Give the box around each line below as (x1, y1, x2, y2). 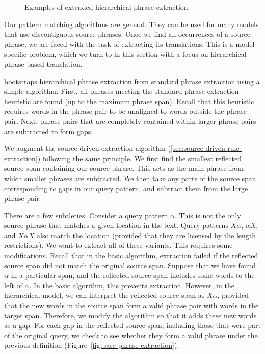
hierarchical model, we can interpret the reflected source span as (4, 290, 205, 300)
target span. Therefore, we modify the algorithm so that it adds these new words (4, 310, 257, 320)
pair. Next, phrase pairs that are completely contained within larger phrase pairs (4, 115, 256, 126)
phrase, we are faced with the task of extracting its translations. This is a (4, 38, 233, 49)
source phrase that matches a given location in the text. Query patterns (4, 220, 228, 231)
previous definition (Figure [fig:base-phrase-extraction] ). (4, 340, 179, 350)
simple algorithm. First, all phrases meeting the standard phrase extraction (4, 86, 239, 96)
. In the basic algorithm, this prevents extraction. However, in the (29, 280, 234, 290)
